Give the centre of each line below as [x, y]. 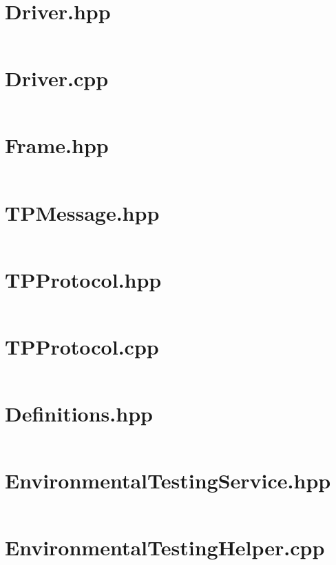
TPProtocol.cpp [82, 346]
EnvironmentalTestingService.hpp [168, 480]
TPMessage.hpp [82, 212]
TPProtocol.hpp [83, 279]
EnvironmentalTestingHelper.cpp [165, 547]
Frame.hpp [57, 145]
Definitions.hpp [79, 413]
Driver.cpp [57, 78]
